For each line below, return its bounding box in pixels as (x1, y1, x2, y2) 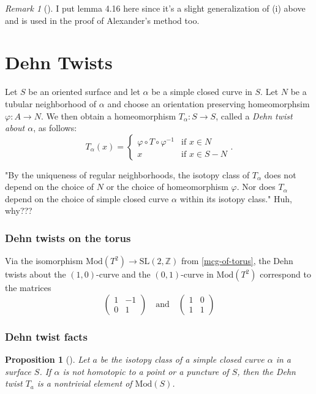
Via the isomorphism (5, 254, 83, 267)
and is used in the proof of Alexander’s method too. (5, 13, 200, 26)
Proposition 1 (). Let (5, 353, 90, 366)
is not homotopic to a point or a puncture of (62, 365, 229, 377)
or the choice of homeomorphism (106, 180, 228, 193)
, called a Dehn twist (216, 109, 293, 122)
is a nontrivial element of (37, 377, 132, 390)
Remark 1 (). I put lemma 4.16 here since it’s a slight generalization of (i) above (5, 2, 306, 14)
